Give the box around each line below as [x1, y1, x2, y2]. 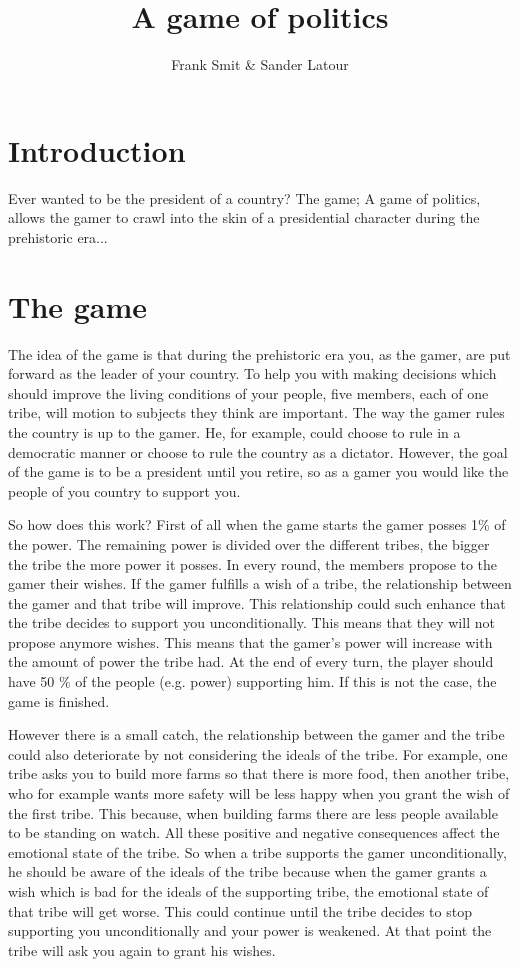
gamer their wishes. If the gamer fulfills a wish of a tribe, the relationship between [8, 573, 512, 594]
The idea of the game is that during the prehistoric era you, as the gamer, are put [8, 343, 511, 364]
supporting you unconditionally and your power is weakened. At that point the [8, 920, 492, 941]
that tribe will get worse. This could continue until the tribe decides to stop [8, 900, 472, 921]
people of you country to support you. [8, 480, 241, 501]
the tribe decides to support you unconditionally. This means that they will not [8, 612, 495, 633]
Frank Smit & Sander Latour [171, 54, 349, 75]
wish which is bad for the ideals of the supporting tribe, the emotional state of [8, 881, 489, 901]
